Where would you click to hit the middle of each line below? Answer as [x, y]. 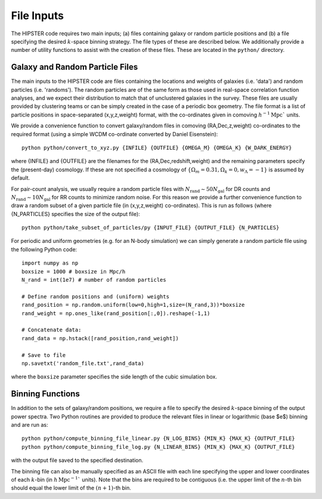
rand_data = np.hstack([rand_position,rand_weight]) [100, 338]
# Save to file [44, 355]
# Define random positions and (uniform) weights [96, 296]
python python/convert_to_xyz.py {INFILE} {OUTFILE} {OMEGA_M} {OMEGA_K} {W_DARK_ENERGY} [157, 147]
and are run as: [30, 425]
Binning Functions [45, 394]
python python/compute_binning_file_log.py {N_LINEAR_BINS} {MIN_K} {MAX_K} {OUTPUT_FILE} [158, 447]
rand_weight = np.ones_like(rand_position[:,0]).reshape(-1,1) [116, 313]
